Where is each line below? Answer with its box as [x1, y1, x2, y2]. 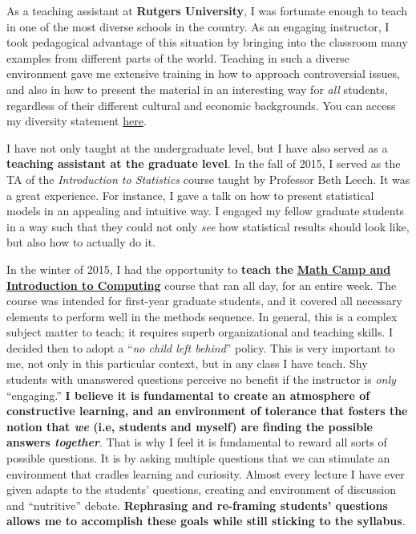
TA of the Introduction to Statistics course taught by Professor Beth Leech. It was [6, 170, 410, 187]
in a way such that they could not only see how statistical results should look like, [6, 218, 410, 234]
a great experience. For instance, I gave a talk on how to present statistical [6, 186, 374, 203]
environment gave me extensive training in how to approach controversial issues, [6, 65, 400, 82]
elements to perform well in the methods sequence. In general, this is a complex [6, 308, 398, 324]
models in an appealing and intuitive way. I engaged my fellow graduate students [6, 202, 405, 219]
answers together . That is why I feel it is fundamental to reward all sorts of [6, 434, 387, 450]
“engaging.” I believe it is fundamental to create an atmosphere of [6, 386, 370, 403]
